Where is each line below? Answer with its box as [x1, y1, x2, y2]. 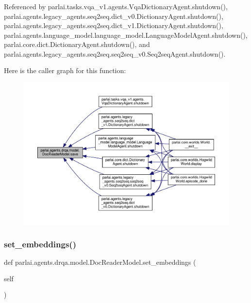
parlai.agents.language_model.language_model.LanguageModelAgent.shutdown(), [4, 30, 248, 40]
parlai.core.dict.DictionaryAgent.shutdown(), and [4, 39, 150, 49]
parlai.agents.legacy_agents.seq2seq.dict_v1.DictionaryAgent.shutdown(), [4, 20, 223, 30]
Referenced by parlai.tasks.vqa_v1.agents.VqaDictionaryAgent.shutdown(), [4, 1, 228, 11]
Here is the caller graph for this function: [4, 65, 126, 75]
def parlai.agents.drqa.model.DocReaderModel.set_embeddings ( [4, 257, 196, 267]
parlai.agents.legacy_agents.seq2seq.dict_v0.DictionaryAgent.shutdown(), [4, 11, 223, 21]
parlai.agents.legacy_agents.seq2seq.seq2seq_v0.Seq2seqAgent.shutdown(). [4, 48, 226, 59]
